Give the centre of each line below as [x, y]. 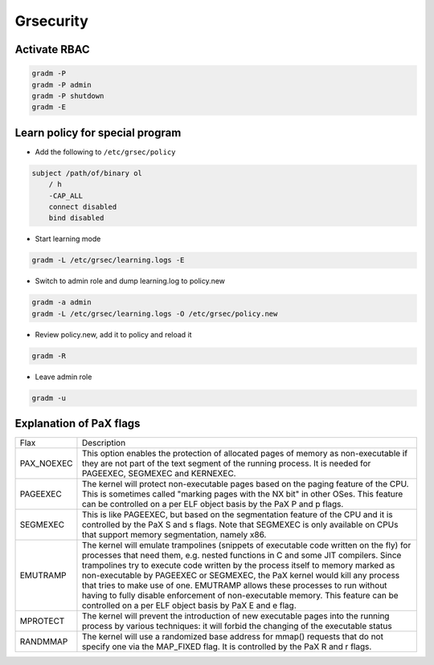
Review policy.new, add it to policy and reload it [113, 334]
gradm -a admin [61, 302]
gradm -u [49, 398]
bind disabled [76, 218]
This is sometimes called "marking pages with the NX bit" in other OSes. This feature [242, 494]
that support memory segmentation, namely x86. [174, 535]
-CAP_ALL [66, 196]
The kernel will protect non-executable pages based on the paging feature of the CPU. [245, 484]
